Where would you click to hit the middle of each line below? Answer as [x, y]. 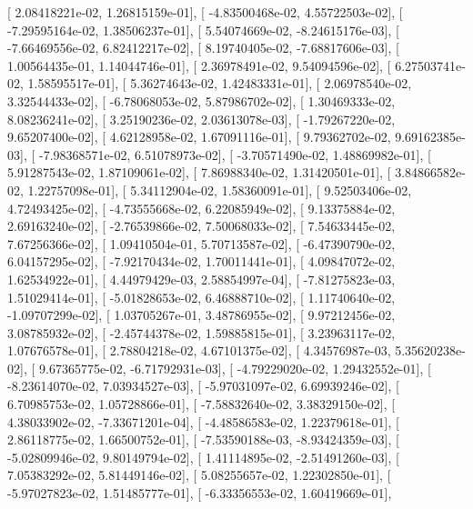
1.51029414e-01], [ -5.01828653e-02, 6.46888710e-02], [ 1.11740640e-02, [201, 297]
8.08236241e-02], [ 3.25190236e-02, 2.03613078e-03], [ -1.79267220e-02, [201, 119]
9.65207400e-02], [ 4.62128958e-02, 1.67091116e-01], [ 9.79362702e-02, [199, 137]
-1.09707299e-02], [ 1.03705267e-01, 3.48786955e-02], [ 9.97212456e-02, [201, 315]
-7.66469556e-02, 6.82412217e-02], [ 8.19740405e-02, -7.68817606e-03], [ [203, 48]
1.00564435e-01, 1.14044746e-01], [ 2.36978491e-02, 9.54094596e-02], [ [199, 65]
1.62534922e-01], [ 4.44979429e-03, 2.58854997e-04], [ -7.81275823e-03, [201, 279]
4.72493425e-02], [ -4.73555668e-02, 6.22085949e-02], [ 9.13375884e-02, [201, 208]
